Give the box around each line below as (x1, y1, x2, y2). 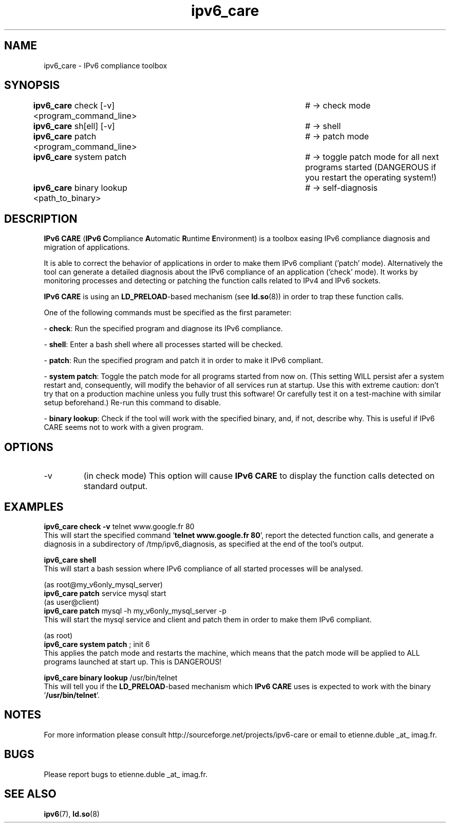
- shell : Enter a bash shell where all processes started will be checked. (44, 340, 283, 349)
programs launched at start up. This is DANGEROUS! (44, 657, 222, 666)
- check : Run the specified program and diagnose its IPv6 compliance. (44, 324, 283, 333)
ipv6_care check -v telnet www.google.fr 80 (44, 522, 195, 531)
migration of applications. (44, 243, 130, 252)
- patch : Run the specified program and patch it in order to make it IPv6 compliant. (44, 356, 323, 365)
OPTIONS (4, 440, 53, 454)
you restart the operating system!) (305, 172, 437, 183)
